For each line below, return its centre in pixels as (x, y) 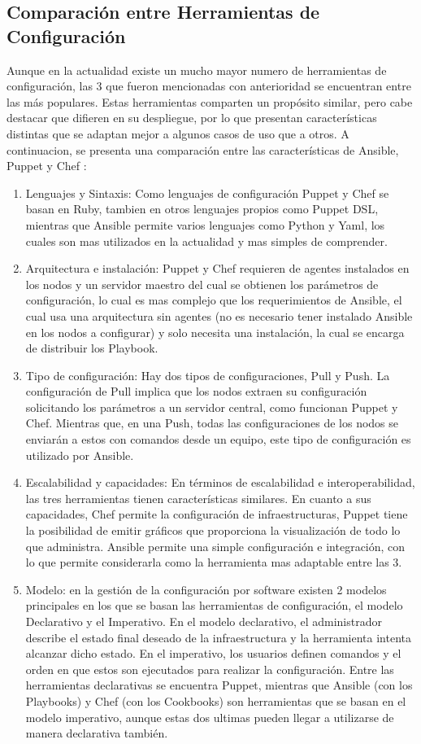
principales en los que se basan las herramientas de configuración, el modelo (214, 605)
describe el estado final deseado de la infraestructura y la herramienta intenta (219, 637)
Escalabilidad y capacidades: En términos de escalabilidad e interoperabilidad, (220, 482)
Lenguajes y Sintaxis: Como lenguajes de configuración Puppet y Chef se (207, 193)
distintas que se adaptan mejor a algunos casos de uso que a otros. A (178, 133)
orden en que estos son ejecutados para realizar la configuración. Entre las (210, 669)
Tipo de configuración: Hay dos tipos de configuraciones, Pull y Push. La (208, 375)
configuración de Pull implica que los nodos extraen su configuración (196, 391)
